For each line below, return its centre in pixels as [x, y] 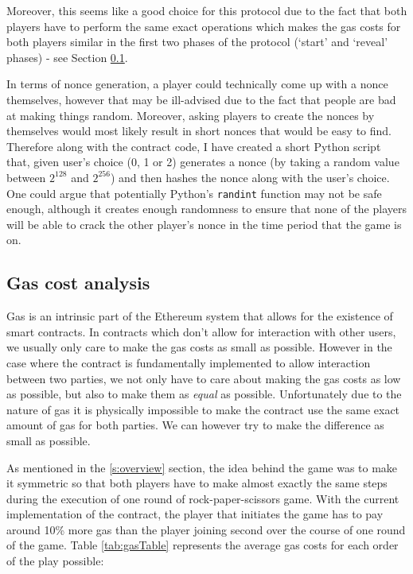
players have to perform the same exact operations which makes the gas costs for [204, 26]
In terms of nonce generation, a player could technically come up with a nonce [197, 84]
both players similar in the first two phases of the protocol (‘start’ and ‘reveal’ [197, 42]
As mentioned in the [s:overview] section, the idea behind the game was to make [202, 467]
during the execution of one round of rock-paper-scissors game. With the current [203, 498]
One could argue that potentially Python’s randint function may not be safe [194, 193]
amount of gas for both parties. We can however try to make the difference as [195, 425]
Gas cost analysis [78, 283]
